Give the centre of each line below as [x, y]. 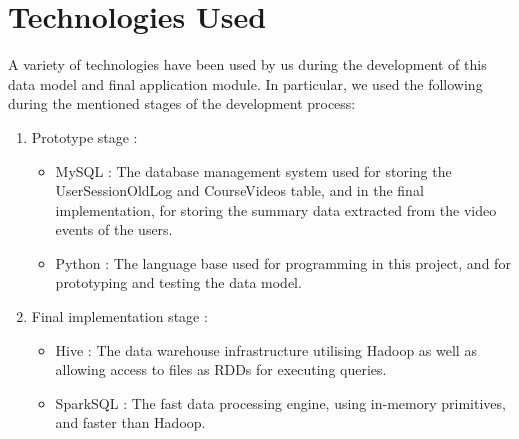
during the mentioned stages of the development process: [182, 103]
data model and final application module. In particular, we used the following [245, 83]
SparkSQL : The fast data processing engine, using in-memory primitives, [280, 402]
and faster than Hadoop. [130, 422]
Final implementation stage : [119, 316]
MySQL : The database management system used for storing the [253, 170]
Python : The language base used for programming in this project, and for [283, 262]
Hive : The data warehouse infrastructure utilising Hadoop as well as [266, 349]
